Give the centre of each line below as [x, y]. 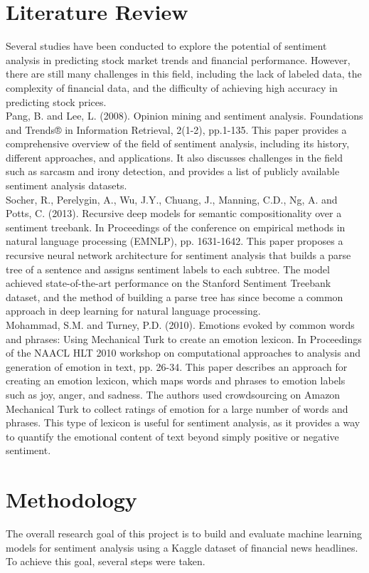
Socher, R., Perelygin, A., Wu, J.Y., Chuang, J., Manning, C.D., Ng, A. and [172, 199]
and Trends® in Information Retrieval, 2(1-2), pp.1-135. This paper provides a [176, 129]
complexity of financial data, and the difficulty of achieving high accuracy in [172, 87]
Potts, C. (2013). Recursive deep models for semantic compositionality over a [174, 213]
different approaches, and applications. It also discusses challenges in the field [174, 157]
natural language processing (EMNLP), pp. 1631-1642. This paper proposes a [175, 241]
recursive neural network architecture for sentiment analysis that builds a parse [178, 255]
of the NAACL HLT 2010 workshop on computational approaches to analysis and [183, 353]
